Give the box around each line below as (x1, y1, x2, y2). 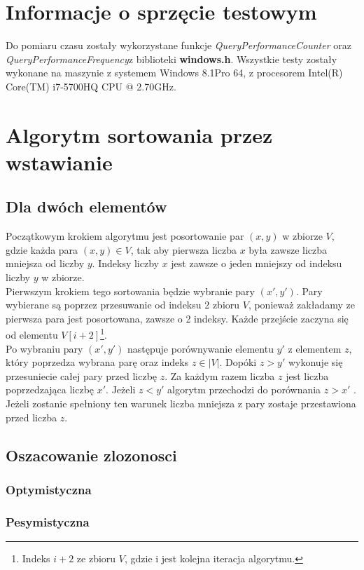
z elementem (288, 341, 342, 355)
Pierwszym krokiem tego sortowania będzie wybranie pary (6, 283, 255, 298)
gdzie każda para (6, 242, 78, 257)
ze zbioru (76, 551, 116, 566)
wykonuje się (288, 355, 343, 369)
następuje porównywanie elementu (127, 341, 274, 355)
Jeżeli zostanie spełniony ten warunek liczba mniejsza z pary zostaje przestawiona (6, 396, 356, 411)
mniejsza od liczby (6, 256, 85, 271)
